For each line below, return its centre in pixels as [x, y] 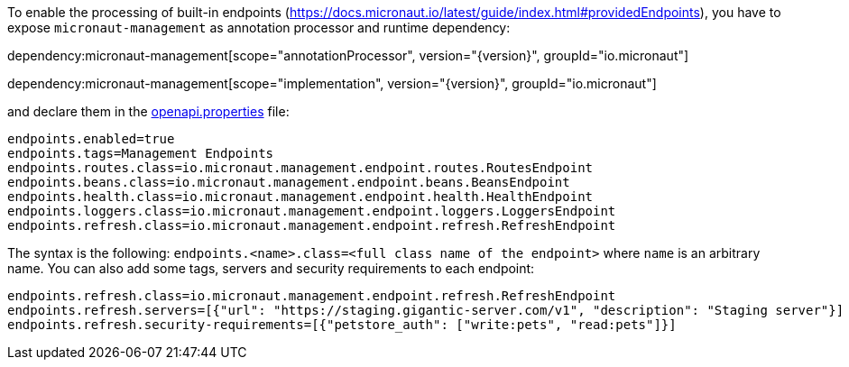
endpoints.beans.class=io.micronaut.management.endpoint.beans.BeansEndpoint [289, 182]
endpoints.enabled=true [91, 139]
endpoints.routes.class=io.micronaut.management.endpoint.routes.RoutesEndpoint [300, 168]
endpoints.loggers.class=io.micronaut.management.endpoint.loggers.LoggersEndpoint [312, 211]
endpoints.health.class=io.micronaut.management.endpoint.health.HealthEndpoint [300, 197]
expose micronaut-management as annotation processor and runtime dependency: [259, 28]
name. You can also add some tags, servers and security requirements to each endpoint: [271, 268]
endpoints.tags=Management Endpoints [141, 153]
